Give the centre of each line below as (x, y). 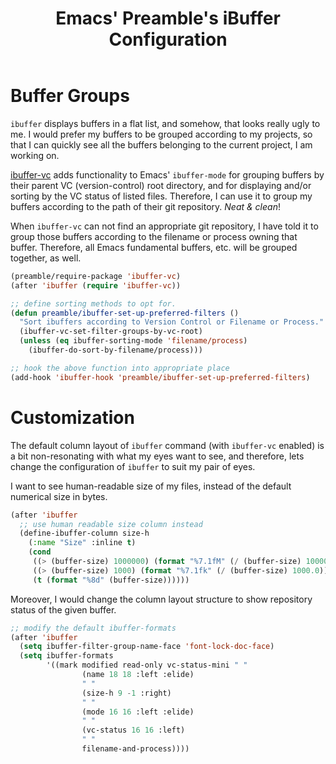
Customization (72, 417)
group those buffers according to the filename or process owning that (154, 236)
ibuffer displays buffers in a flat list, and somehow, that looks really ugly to (165, 123)
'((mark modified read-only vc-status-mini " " (147, 665)
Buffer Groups (70, 96)
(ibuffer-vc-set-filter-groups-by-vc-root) (111, 332)
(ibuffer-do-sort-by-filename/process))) (115, 350)
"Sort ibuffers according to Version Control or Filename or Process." (172, 322)
